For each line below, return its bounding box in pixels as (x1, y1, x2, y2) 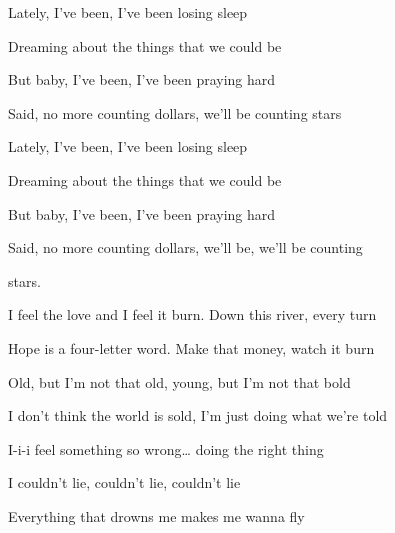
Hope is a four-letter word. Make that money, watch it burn (8, 337, 375, 358)
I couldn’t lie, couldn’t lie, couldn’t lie (8, 472, 241, 493)
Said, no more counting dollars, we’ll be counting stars (8, 102, 342, 123)
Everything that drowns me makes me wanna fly (8, 505, 305, 526)
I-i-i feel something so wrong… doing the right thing (8, 438, 324, 459)
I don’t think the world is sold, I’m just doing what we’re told (8, 405, 388, 426)
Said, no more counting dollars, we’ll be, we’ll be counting (8, 237, 363, 258)
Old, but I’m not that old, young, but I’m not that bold (8, 371, 351, 392)
